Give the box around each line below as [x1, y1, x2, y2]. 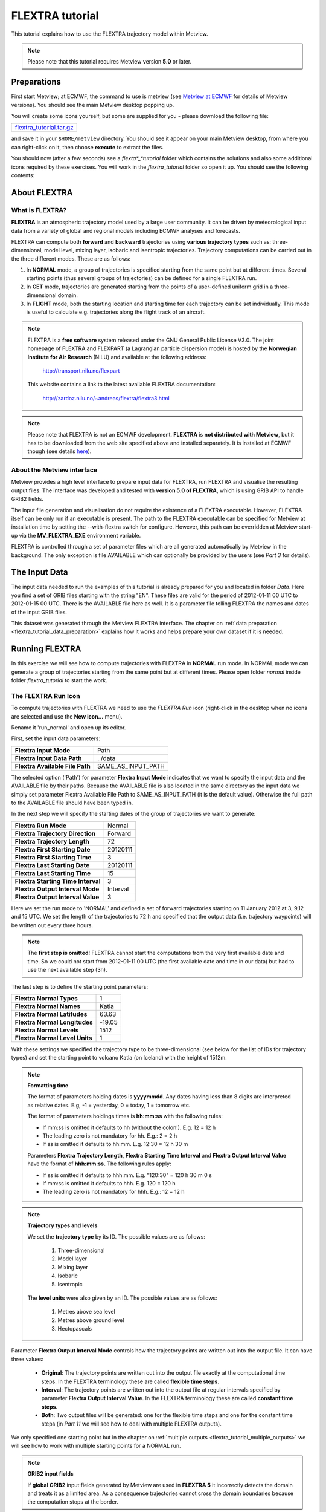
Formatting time [27, 1082, 69, 1089]
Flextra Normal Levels [14, 1026, 79, 1034]
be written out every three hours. [11, 921, 94, 928]
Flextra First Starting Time [14, 853, 92, 861]
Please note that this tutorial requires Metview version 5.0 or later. [27, 58, 192, 65]
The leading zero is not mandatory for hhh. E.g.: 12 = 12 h [42, 1188, 185, 1196]
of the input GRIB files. [11, 608, 68, 616]
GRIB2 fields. [11, 495, 43, 503]
